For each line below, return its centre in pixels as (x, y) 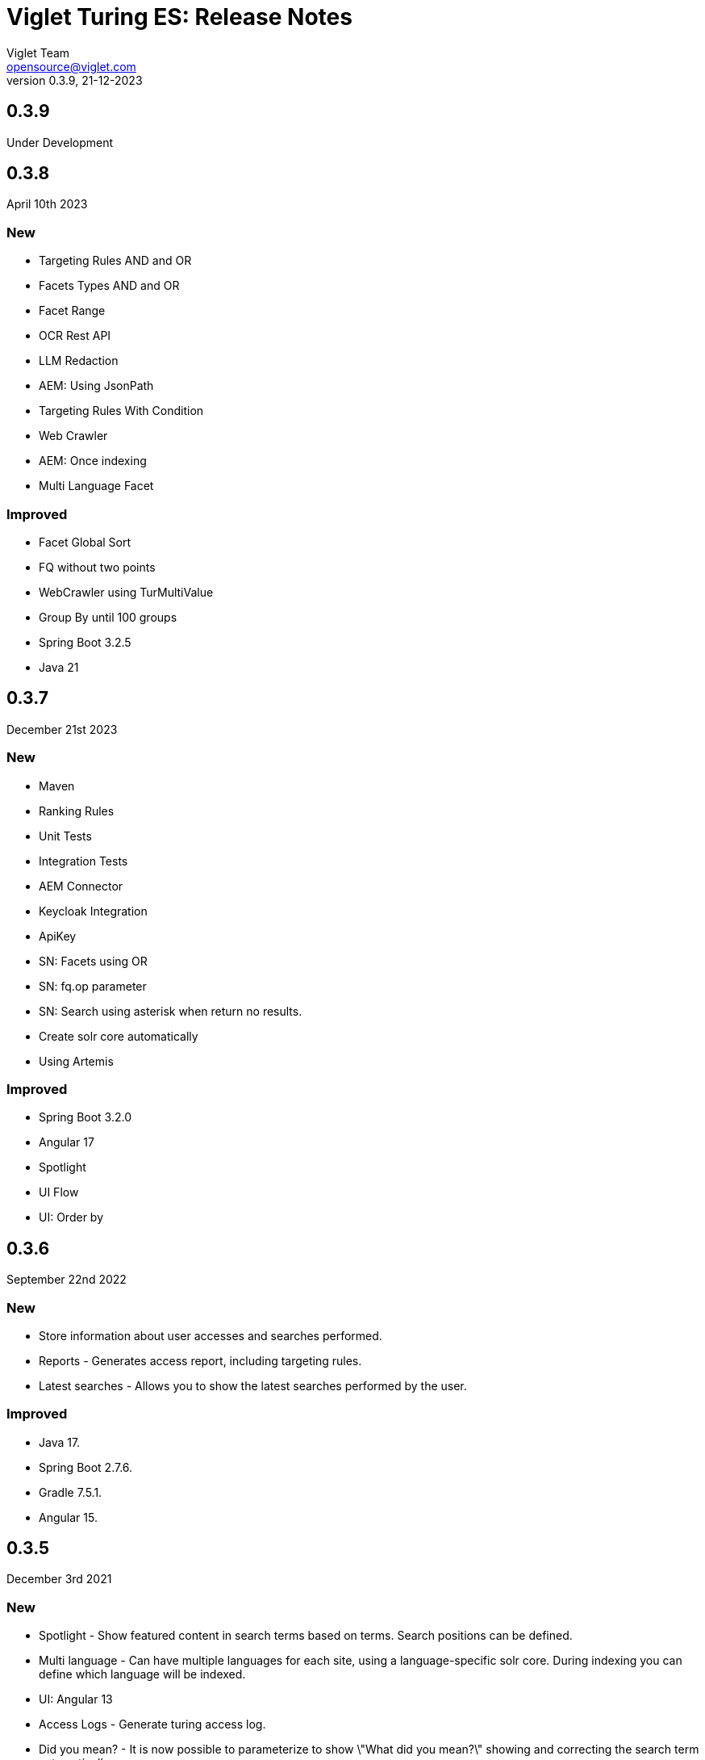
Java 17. (60, 1442)
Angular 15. (68, 1517)
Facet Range (72, 311)
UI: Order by (71, 1217)
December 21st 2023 (62, 729)
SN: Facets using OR (93, 961)
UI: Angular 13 (76, 1699)
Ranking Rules (77, 811)
